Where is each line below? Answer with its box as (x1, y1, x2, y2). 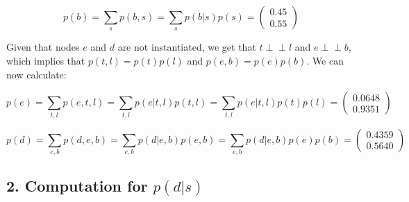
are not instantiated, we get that (117, 40, 256, 54)
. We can (306, 53, 344, 67)
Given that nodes (6, 40, 80, 54)
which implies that (6, 53, 85, 67)
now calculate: (6, 67, 67, 81)
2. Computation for (6, 175, 148, 196)
